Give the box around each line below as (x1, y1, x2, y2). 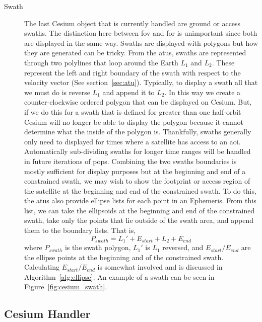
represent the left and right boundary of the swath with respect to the (24, 67, 241, 77)
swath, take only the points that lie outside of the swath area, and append (24, 215, 253, 225)
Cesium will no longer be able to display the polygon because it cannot (24, 116, 244, 127)
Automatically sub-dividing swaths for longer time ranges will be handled (24, 146, 251, 156)
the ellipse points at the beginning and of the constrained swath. (24, 252, 224, 262)
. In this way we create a (164, 87, 241, 97)
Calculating (24, 262, 60, 272)
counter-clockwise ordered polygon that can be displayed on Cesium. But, (24, 97, 252, 107)
